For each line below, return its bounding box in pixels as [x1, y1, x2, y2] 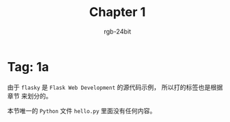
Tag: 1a [7, 59, 49, 75]
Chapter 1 [89, 4, 146, 20]
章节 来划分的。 [7, 91, 52, 100]
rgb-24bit [103, 27, 131, 36]
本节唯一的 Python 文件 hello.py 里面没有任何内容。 [7, 106, 156, 115]
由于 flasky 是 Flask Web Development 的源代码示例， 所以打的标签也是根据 [7, 83, 223, 91]
